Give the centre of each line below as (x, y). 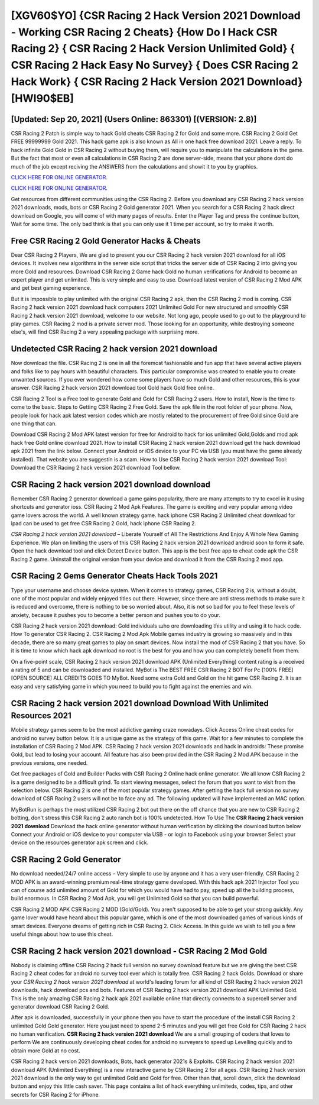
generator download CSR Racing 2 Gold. (60, 1006)
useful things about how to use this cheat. (62, 934)
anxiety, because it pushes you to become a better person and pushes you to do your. (116, 615)
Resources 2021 (41, 716)
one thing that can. (34, 424)
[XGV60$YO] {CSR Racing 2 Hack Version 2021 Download (156, 15)
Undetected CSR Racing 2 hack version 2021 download (114, 349)
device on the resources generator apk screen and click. (80, 842)
